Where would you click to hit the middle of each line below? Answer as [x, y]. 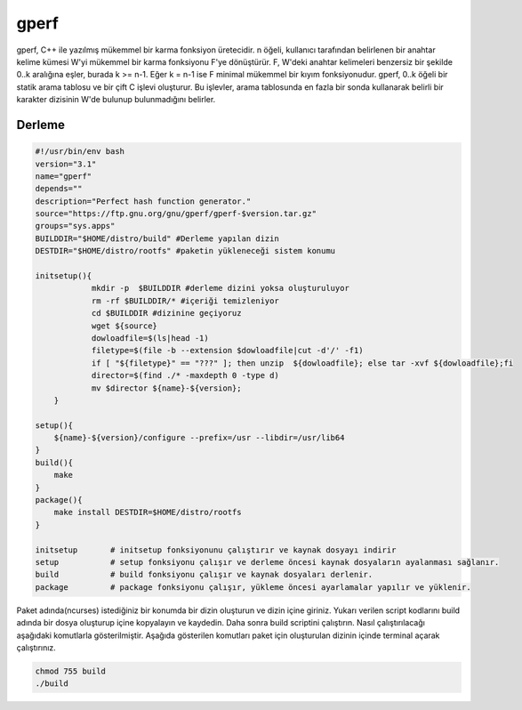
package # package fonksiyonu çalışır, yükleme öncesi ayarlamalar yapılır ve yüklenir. [253, 587]
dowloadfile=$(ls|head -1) [150, 338]
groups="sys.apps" [75, 226]
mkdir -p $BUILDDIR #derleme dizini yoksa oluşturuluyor [221, 288]
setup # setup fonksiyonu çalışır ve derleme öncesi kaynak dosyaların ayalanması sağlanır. [267, 562]
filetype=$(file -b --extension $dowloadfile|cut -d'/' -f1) [227, 351]
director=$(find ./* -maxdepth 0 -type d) [185, 375]
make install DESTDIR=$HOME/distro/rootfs [148, 512]
